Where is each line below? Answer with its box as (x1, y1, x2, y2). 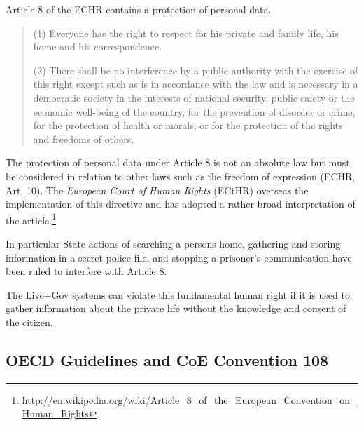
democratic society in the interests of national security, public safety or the (33, 90, 355, 104)
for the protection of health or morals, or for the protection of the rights (33, 118, 343, 133)
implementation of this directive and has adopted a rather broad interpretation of (6, 196, 356, 211)
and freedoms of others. (33, 131, 134, 146)
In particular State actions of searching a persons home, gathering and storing (6, 236, 341, 250)
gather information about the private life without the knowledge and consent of (6, 301, 346, 316)
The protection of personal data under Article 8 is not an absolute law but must (6, 155, 350, 170)
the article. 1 (6, 210, 56, 227)
